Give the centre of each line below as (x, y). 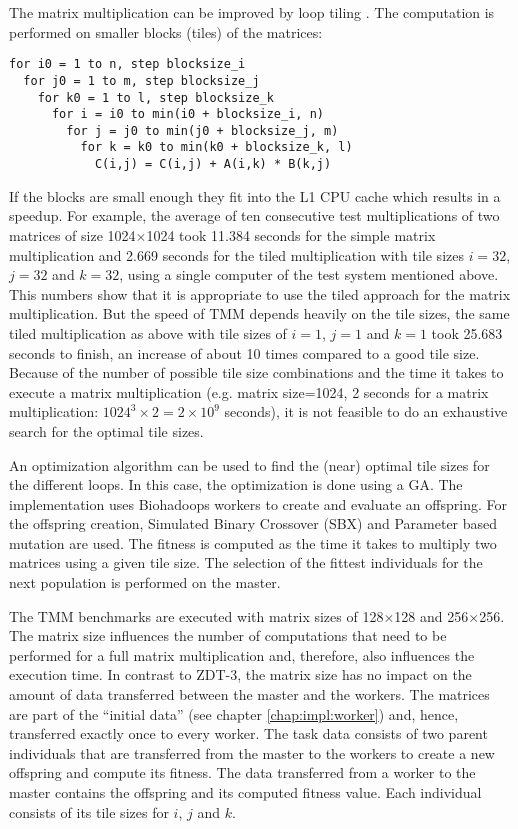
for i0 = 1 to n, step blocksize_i (127, 64)
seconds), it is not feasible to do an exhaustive (366, 411)
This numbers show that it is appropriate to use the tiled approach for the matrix (260, 293)
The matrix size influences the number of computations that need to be (228, 635)
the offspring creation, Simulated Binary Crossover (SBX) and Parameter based (253, 523)
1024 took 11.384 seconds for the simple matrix (291, 234)
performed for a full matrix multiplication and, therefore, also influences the (242, 654)
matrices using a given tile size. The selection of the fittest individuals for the (246, 562)
